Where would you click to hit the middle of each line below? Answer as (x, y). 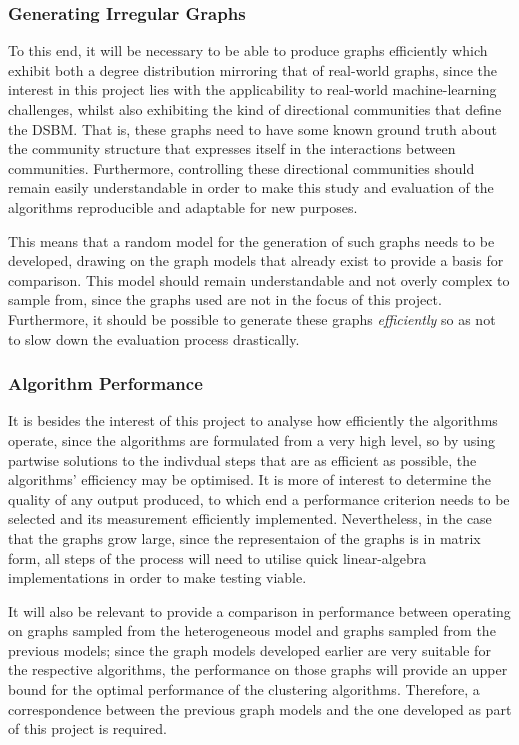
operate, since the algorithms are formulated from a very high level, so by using (252, 439)
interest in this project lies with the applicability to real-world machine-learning (252, 89)
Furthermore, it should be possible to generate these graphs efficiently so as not (252, 318)
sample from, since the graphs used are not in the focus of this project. (225, 299)
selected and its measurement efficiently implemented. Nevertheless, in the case (250, 518)
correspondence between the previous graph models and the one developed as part (260, 708)
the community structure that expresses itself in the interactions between (232, 148)
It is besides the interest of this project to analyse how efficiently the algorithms (253, 420)
